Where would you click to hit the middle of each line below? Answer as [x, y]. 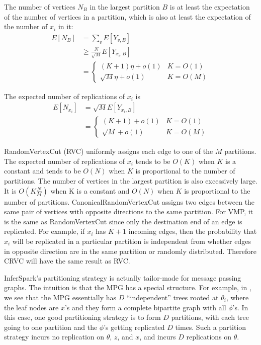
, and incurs [158, 337]
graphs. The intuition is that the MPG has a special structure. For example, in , [128, 287]
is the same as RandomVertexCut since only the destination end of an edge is [123, 221]
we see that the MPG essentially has [60, 297]
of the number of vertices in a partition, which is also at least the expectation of [127, 16]
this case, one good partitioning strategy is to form [82, 317]
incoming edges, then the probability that [193, 231]
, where [237, 297]
